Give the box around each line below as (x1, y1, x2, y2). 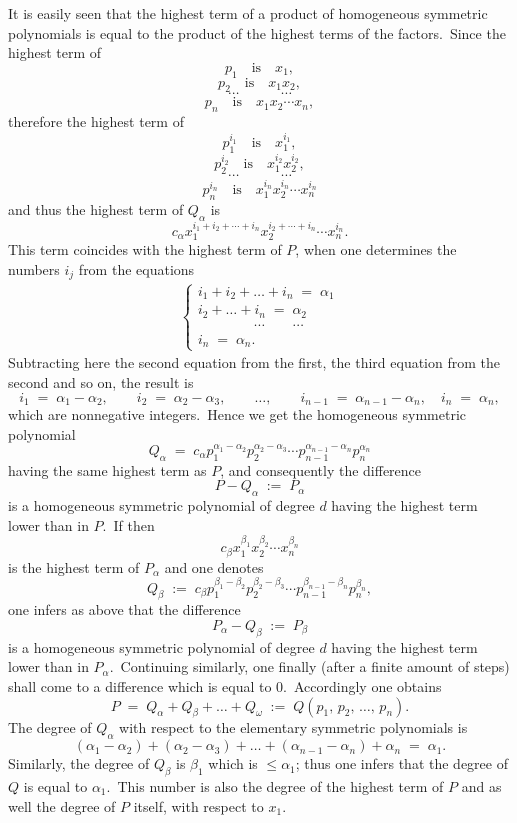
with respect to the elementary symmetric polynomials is (119, 717, 468, 738)
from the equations (78, 258, 195, 279)
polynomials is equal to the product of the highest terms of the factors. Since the (8, 22, 506, 43)
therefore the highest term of (8, 111, 184, 132)
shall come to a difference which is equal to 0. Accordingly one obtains (8, 675, 442, 696)
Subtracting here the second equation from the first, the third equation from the (8, 352, 500, 373)
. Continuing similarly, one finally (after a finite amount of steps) (109, 656, 510, 677)
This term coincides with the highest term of (8, 239, 282, 260)
